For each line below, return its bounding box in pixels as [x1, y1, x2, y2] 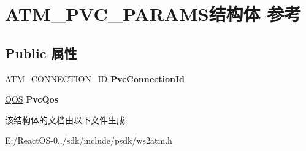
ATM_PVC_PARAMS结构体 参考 [5, 1, 302, 26]
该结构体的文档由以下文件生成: [5, 113, 128, 126]
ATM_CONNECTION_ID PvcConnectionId [5, 72, 185, 85]
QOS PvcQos [5, 93, 58, 106]
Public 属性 [5, 43, 77, 62]
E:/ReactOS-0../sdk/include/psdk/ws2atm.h [5, 134, 172, 147]
